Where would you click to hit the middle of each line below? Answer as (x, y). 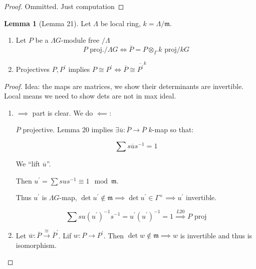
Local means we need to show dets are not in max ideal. (90, 96)
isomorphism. (36, 245)
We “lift (28, 163)
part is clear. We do (63, 112)
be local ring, (120, 23)
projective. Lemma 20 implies (68, 129)
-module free (80, 40)
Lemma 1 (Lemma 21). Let (48, 23)
